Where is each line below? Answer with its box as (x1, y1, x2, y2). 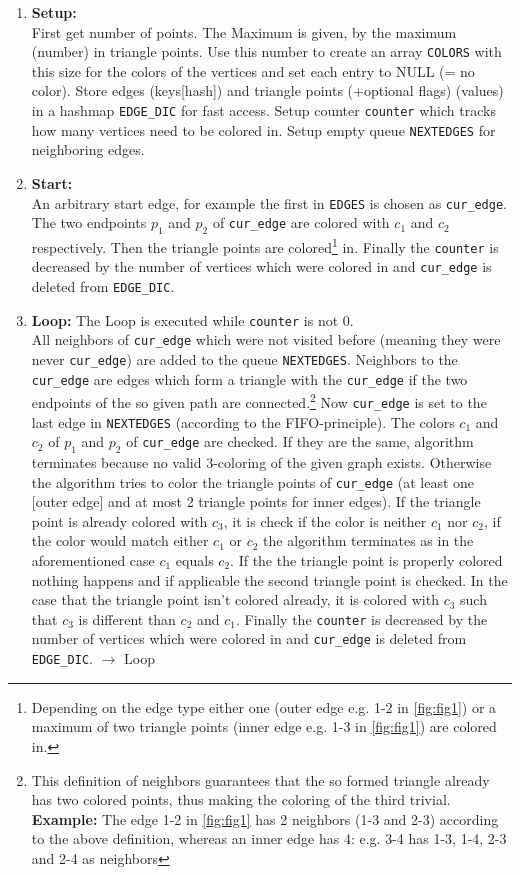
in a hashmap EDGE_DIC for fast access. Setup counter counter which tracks (31, 100, 496, 121)
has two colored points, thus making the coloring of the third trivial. (31, 789, 451, 810)
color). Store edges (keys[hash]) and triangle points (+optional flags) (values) (31, 80, 504, 101)
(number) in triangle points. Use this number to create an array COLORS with (31, 41, 502, 62)
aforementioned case (31, 550, 155, 571)
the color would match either (31, 530, 209, 551)
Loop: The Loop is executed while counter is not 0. (31, 309, 354, 330)
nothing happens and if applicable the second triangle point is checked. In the (31, 569, 508, 590)
